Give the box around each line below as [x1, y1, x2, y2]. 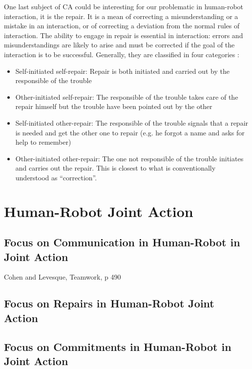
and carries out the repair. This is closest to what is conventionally [15, 163, 216, 173]
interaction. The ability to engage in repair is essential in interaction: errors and [4, 30, 243, 40]
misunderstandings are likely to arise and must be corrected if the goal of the [4, 40, 235, 50]
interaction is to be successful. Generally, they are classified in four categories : [4, 49, 239, 59]
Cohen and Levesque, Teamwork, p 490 [4, 272, 121, 282]
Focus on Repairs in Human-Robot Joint [4, 296, 214, 311]
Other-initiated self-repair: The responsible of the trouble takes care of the [15, 91, 238, 102]
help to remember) [15, 137, 71, 147]
